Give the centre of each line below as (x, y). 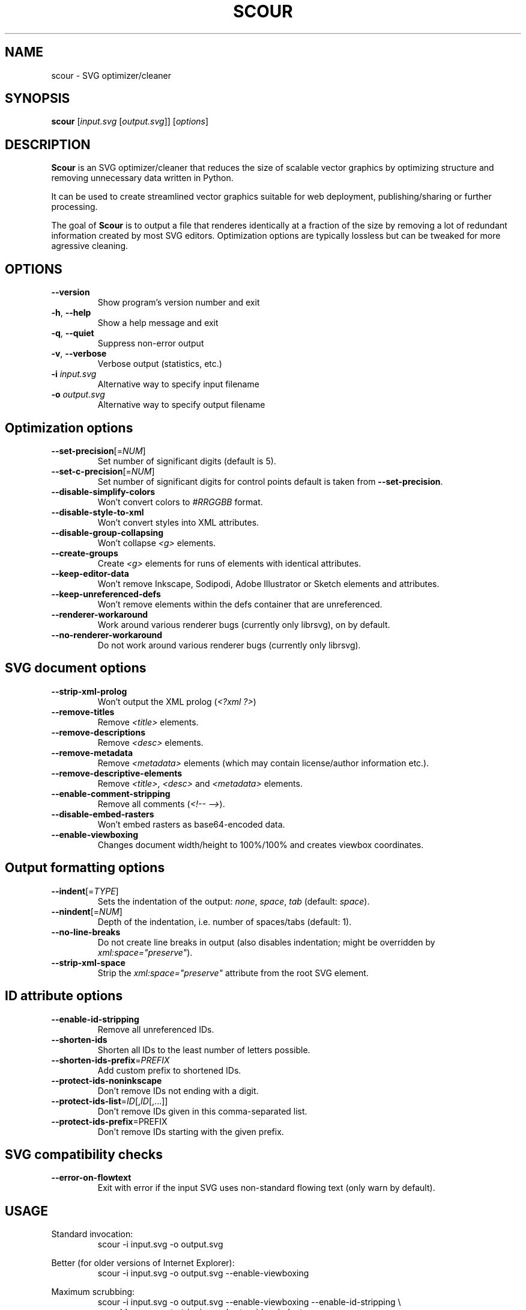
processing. (74, 207)
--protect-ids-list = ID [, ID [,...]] (110, 1101)
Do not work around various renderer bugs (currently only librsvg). (229, 645)
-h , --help (71, 313)
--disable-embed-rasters (103, 814)
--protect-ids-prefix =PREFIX (109, 1121)
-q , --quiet (73, 333)
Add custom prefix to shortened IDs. (169, 1070)
